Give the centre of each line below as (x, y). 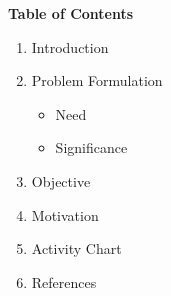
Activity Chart (76, 248)
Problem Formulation (97, 80)
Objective (61, 180)
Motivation (65, 214)
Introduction (70, 46)
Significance (91, 147)
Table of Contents (71, 13)
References (64, 281)
